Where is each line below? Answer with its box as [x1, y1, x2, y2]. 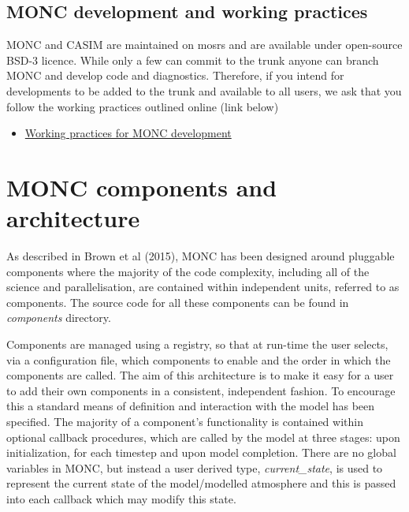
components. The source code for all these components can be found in [6, 293, 349, 310]
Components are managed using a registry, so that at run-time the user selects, [6, 336, 389, 353]
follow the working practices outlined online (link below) [6, 98, 279, 114]
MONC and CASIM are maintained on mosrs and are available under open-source [6, 36, 403, 53]
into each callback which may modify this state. [6, 490, 236, 506]
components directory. [6, 309, 111, 326]
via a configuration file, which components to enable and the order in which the [6, 351, 391, 368]
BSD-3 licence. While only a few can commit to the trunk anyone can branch [6, 51, 379, 68]
